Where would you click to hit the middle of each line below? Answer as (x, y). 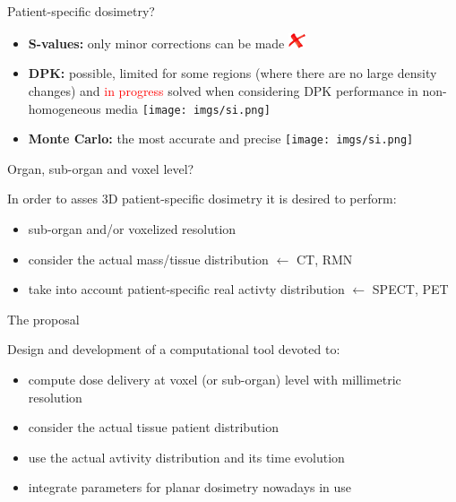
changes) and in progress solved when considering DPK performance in (223, 90)
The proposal (43, 319)
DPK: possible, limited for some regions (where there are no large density (232, 73)
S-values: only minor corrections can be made (156, 43)
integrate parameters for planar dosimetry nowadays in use (190, 487)
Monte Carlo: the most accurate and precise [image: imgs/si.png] (221, 138)
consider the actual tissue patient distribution (154, 427)
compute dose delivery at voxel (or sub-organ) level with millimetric (215, 379)
